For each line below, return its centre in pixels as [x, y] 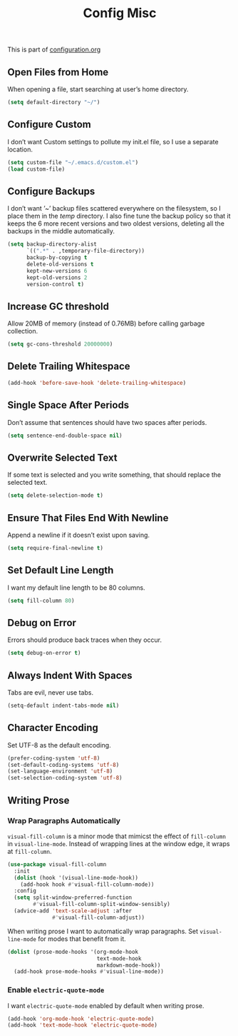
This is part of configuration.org [54, 50]
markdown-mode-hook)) [129, 965]
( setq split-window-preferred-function [73, 897]
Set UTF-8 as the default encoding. [59, 745]
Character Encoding [53, 728]
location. [20, 149]
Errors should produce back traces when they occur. [85, 640]
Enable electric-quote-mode [56, 990]
